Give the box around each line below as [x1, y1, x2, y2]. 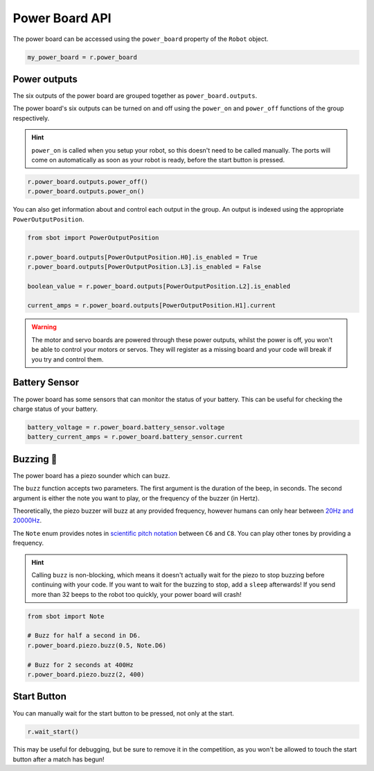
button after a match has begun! [12, 755, 105, 763]
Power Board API [12, 10, 112, 26]
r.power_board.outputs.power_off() [27, 178, 148, 185]
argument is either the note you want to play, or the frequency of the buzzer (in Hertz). [12, 493, 260, 502]
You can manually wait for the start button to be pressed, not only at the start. [12, 709, 235, 718]
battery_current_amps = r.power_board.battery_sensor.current [27, 433, 243, 441]
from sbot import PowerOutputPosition [27, 233, 159, 242]
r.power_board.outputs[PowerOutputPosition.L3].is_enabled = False [27, 262, 262, 271]
